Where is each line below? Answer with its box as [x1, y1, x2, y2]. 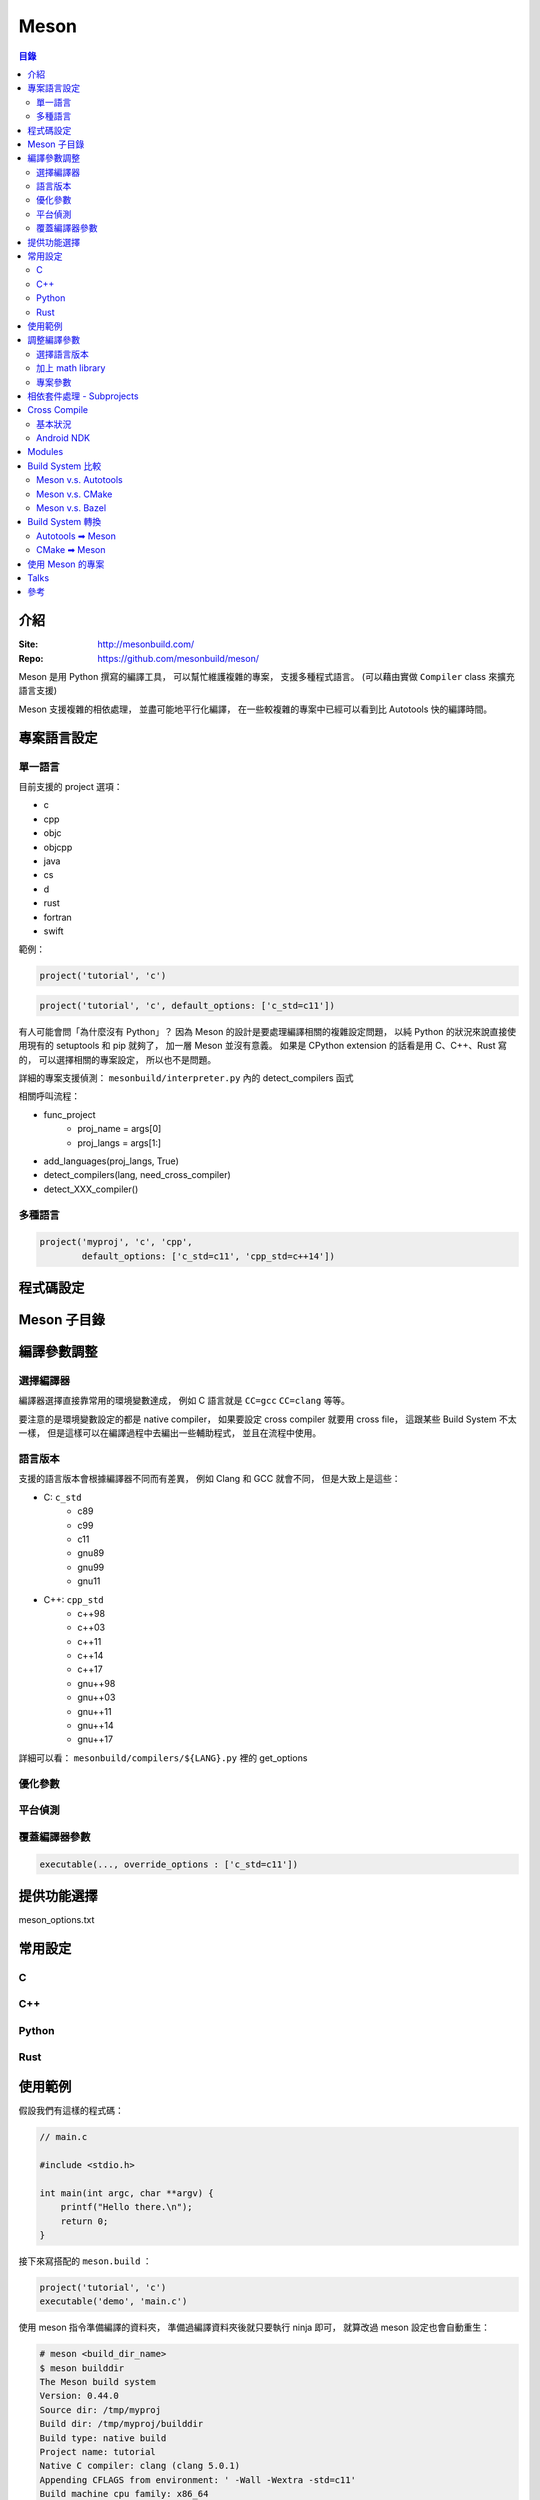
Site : [18, 638, 39, 650]
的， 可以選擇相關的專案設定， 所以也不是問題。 [18, 1053, 217, 1065]
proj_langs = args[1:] [77, 1136, 162, 1149]
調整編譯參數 [27, 334, 80, 346]
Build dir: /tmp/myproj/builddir [39, 2418, 204, 2430]
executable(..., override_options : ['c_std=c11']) [39, 1858, 299, 1870]
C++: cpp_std [43, 1593, 104, 1605]
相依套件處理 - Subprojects [27, 390, 139, 402]
